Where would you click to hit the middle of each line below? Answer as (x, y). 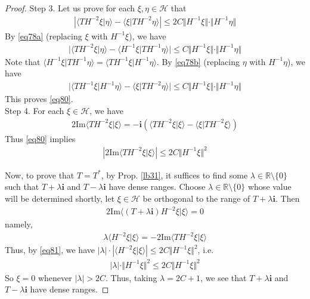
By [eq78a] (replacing (44, 36)
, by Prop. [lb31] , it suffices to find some (174, 175)
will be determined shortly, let (60, 198)
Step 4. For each (35, 111)
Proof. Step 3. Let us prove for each (70, 8)
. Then (287, 198)
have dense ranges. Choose (157, 187)
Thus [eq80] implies (40, 138)
